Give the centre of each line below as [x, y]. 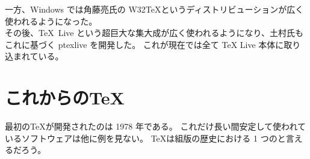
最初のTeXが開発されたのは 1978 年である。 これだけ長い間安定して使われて [155, 126]
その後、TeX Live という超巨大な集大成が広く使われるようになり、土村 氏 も [154, 33]
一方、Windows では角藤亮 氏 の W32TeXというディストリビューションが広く [154, 9]
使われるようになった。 [51, 21]
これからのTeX [65, 97]
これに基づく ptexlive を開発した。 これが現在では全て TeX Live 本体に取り [153, 44]
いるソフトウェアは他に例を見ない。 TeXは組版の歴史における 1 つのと [145, 138]
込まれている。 [34, 56]
